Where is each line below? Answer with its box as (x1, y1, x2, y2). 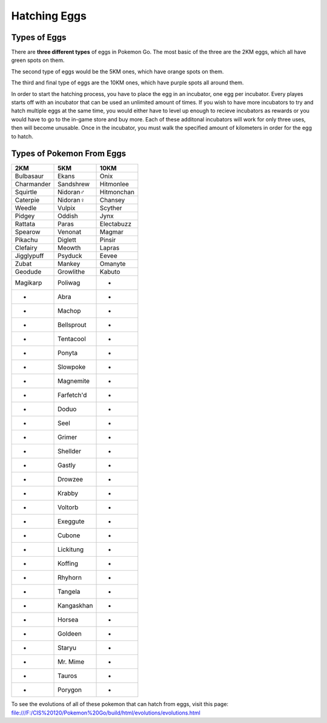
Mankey (58, 260, 81, 268)
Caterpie (15, 196, 40, 205)
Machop (58, 307, 81, 315)
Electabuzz (99, 220, 131, 228)
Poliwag (58, 279, 81, 287)
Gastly (58, 461, 76, 470)
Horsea (58, 616, 79, 624)
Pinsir (99, 236, 116, 244)
